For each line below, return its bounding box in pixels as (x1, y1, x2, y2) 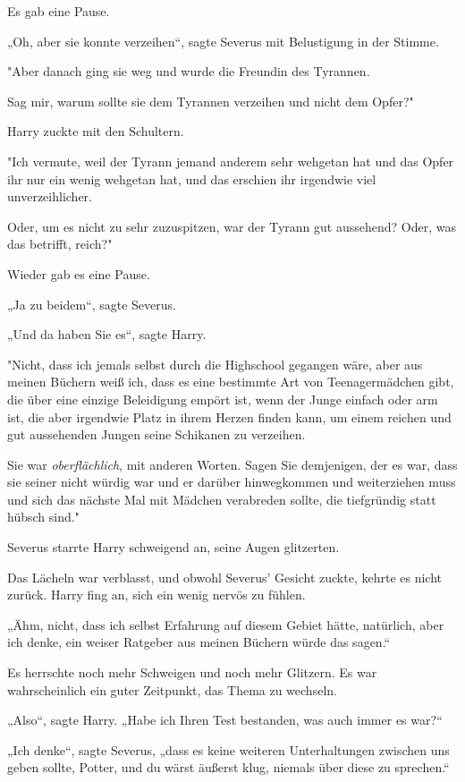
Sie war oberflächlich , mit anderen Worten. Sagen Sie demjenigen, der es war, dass (7, 455, 458, 473)
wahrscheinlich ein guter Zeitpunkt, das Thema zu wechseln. (7, 680, 337, 699)
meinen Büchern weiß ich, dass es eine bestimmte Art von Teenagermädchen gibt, (7, 372, 454, 391)
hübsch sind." (7, 507, 80, 526)
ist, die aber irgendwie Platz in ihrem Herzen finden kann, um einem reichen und (7, 407, 452, 426)
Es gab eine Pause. (7, 2, 110, 20)
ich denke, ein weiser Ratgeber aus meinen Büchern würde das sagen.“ (7, 633, 391, 651)
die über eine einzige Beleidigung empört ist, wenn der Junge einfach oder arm (7, 389, 438, 408)
